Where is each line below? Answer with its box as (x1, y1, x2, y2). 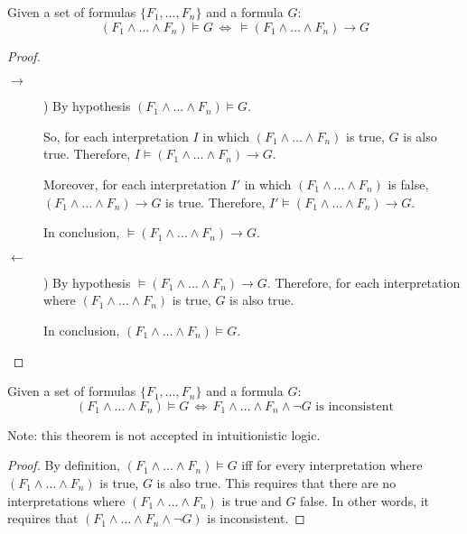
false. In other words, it (300, 491, 430, 510)
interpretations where (7, 491, 126, 510)
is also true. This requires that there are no (156, 473, 397, 492)
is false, (388, 174, 429, 193)
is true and (221, 491, 282, 510)
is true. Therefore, (165, 192, 266, 211)
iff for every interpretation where (241, 456, 423, 474)
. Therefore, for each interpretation (266, 272, 461, 291)
